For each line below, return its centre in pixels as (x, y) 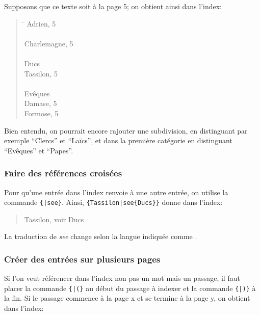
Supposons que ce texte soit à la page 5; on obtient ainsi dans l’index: (113, 6)
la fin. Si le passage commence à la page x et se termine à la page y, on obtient (127, 298)
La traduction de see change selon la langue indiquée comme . (101, 236)
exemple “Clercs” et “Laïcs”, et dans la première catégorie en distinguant (118, 140)
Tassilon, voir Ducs (54, 219)
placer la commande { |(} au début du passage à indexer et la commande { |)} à (130, 288)
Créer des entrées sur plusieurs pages (82, 259)
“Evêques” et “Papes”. (39, 150)
